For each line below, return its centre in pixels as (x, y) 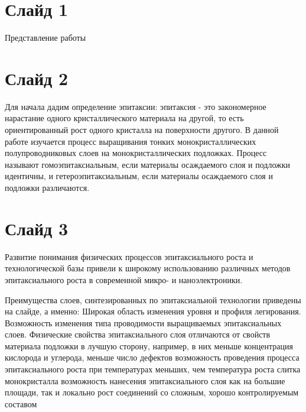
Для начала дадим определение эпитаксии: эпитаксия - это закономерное (136, 106)
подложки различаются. (47, 187)
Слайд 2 (37, 78)
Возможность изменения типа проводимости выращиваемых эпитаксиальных (143, 322)
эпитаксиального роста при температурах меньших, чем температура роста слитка (153, 369)
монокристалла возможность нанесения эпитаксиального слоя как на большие (145, 380)
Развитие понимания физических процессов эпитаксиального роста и (129, 256)
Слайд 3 (37, 228)
